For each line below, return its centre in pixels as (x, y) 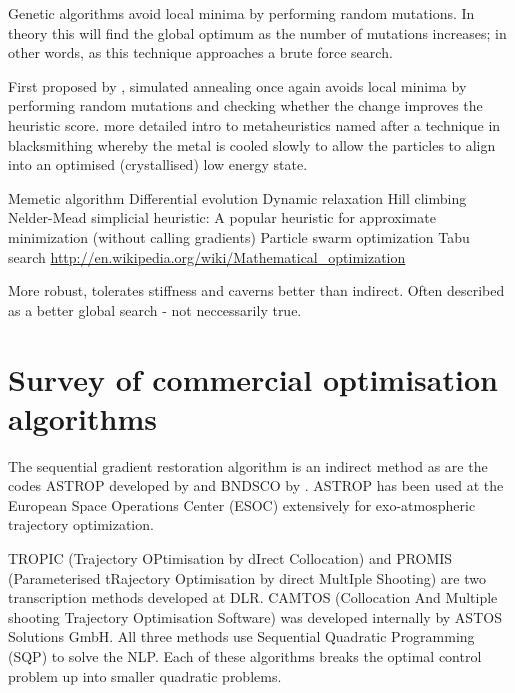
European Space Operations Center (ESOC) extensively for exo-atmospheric (242, 504)
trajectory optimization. (81, 524)
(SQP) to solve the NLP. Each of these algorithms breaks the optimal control (245, 655)
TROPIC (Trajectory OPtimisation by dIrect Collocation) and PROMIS (230, 558)
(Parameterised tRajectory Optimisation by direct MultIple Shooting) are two (247, 577)
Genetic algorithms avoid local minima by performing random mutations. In (241, 13)
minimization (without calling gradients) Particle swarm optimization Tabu (239, 236)
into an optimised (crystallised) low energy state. (158, 164)
